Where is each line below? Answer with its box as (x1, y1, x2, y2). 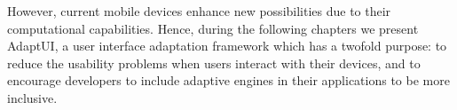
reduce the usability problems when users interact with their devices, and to (7, 53, 421, 72)
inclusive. (7, 88, 58, 106)
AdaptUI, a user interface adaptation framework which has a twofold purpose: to (7, 36, 447, 55)
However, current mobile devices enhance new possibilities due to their (7, 2, 391, 20)
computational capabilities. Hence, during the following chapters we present (7, 19, 419, 37)
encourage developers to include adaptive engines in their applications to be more (7, 71, 450, 90)
